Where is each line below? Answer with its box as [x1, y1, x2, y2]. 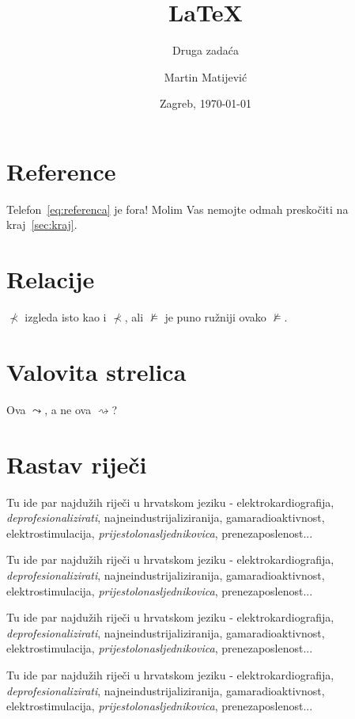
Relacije [6, 263, 95, 295]
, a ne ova [44, 401, 92, 417]
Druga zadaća [172, 42, 239, 59]
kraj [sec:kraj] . [6, 216, 77, 233]
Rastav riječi [6, 447, 147, 480]
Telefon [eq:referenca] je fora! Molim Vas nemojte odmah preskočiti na [6, 200, 349, 217]
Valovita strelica [6, 355, 187, 387]
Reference [6, 154, 116, 187]
